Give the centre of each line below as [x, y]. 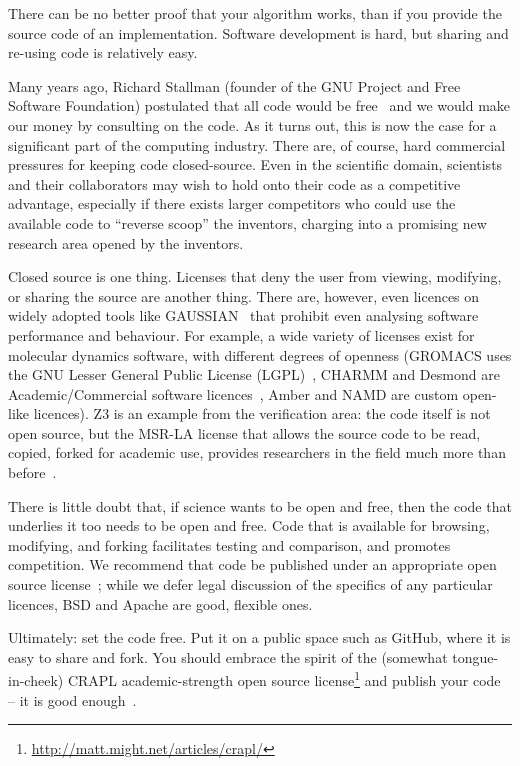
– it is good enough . [72, 699]
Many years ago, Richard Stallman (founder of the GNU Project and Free [234, 85]
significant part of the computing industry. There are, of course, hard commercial [257, 144]
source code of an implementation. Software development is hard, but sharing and [258, 32]
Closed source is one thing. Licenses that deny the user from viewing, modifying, [255, 276]
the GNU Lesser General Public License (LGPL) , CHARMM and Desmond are [254, 374]
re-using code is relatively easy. [103, 52]
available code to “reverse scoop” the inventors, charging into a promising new [247, 222]
